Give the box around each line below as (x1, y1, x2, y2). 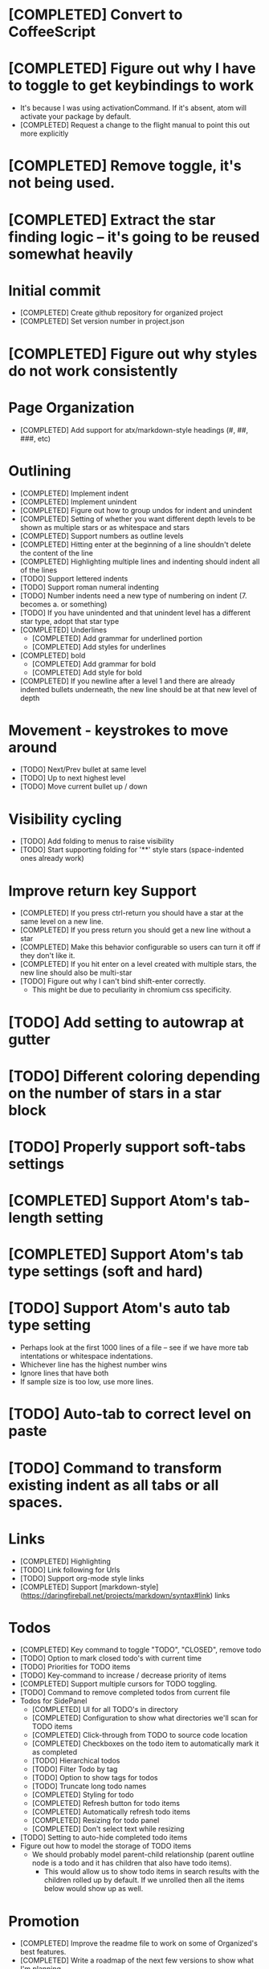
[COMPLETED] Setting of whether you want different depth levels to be (19, 514, 255, 524)
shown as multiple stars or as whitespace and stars (19, 522, 190, 532)
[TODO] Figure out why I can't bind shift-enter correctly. (19, 976, 206, 986)
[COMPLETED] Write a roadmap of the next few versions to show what (19, 1955, 255, 1965)
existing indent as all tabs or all (8, 1476, 219, 1494)
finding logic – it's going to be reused (8, 227, 260, 246)
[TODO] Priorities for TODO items (19, 1662, 131, 1672)
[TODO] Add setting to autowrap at (8, 1013, 245, 1031)
